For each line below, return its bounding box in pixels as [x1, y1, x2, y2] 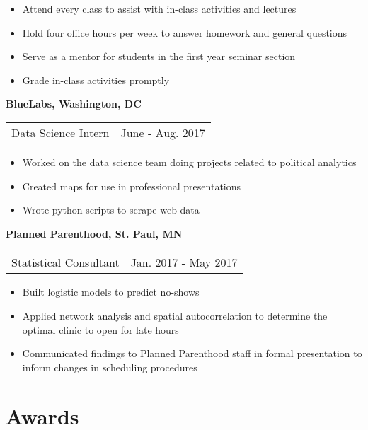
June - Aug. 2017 [120, 124, 205, 141]
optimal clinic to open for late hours [22, 322, 179, 337]
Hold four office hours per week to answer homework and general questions [22, 25, 347, 40]
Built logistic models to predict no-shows [22, 284, 200, 299]
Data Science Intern [11, 124, 110, 141]
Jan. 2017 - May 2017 [130, 254, 238, 271]
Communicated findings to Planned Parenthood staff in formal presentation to [22, 346, 362, 361]
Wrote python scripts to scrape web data [22, 202, 200, 217]
